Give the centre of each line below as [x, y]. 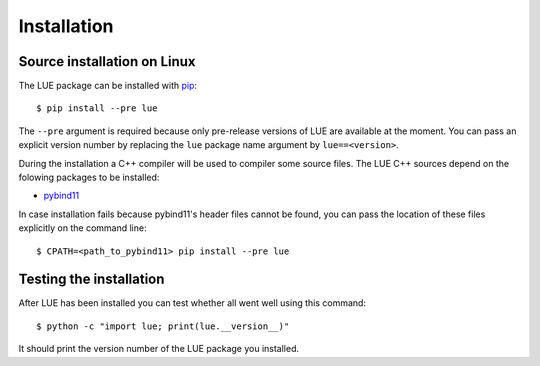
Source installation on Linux [107, 61]
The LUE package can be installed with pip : [108, 86]
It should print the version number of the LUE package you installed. [159, 349]
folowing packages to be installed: [89, 177]
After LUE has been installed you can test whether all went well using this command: [192, 303]
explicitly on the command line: [82, 228]
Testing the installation [91, 279]
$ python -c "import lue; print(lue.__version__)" [163, 326]
